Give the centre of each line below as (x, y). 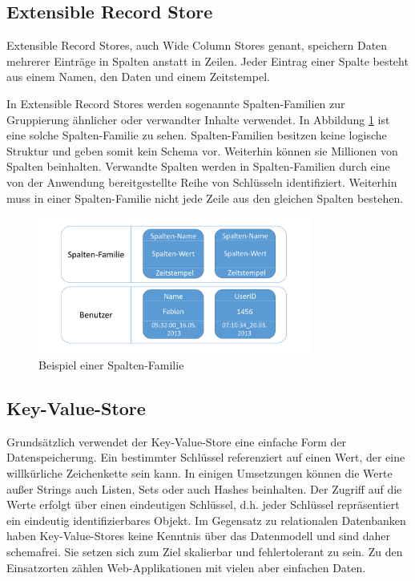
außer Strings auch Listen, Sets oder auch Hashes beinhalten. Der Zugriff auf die (204, 488)
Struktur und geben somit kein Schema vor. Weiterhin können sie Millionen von (202, 150)
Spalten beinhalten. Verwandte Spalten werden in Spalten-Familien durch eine (198, 166)
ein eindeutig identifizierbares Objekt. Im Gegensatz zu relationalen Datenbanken (206, 520)
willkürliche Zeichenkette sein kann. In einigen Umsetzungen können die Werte (199, 472)
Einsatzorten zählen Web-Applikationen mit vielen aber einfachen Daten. (186, 567)
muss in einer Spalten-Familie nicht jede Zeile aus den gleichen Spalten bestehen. (205, 198)
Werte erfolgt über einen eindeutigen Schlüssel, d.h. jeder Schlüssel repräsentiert (203, 504)
